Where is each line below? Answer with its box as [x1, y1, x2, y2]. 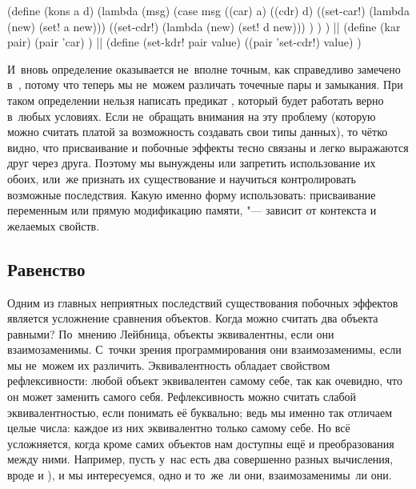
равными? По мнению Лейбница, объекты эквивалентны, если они [7, 325, 334, 342]
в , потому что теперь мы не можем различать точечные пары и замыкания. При [7, 76, 403, 93]
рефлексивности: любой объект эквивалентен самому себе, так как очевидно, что [7, 372, 402, 389]
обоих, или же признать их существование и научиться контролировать [7, 170, 356, 186]
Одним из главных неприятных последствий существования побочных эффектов [7, 294, 398, 311]
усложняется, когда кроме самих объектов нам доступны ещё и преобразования [7, 435, 394, 451]
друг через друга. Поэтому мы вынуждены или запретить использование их [7, 154, 376, 171]
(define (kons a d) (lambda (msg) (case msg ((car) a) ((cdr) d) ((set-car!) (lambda [7, 2, 410, 18]
